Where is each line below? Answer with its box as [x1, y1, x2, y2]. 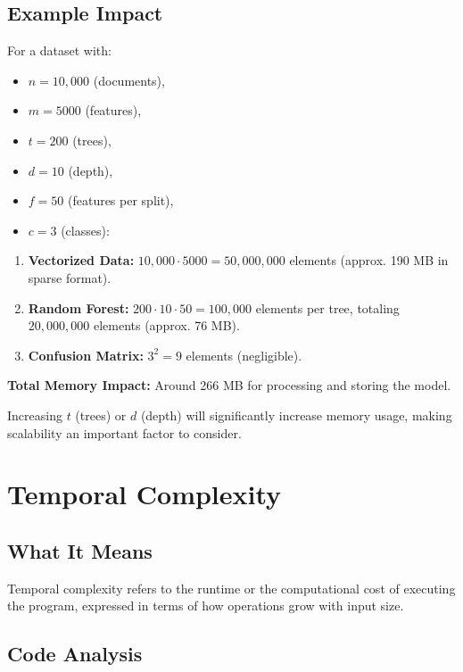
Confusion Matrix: [28, 345, 144, 364]
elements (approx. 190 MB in [289, 251, 449, 270]
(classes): [61, 220, 110, 239]
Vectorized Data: [28, 251, 135, 270]
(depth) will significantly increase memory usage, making [140, 405, 452, 424]
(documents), [93, 71, 165, 89]
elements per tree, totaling [255, 298, 400, 317]
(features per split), [67, 191, 174, 210]
